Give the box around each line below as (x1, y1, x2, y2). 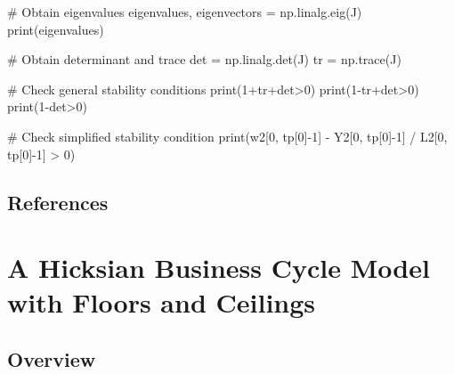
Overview (7, 345, 96, 372)
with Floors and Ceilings (7, 284, 316, 321)
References (7, 188, 109, 215)
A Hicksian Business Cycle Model (7, 249, 430, 286)
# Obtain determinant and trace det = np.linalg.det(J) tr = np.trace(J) (7, 50, 401, 69)
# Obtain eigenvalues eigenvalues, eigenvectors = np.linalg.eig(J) (7, 3, 362, 20)
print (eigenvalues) (7, 20, 104, 38)
